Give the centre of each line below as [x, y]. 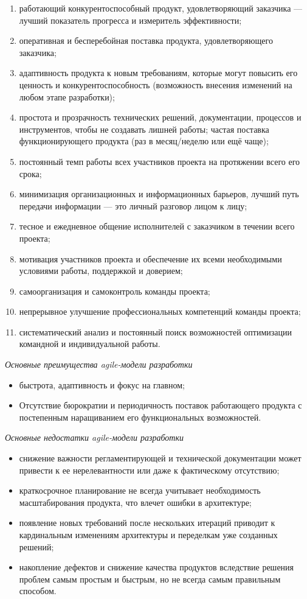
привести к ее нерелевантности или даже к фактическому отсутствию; [149, 470]
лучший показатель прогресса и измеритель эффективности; [130, 20]
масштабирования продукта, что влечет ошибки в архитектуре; [135, 502]
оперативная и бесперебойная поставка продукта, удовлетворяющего [146, 40]
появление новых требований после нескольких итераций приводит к [147, 523]
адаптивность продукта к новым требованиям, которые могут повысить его [158, 73]
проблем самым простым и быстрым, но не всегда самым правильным [150, 579]
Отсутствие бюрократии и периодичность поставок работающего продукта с [160, 405]
